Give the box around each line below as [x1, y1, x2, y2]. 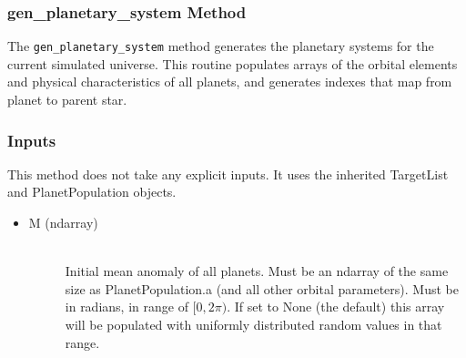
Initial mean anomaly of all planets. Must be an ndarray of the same [65, 261, 449, 281]
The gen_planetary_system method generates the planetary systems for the [7, 36, 434, 56]
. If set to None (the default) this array [227, 297, 445, 316]
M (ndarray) [28, 213, 98, 232]
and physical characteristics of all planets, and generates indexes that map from [7, 72, 452, 91]
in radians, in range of [65, 297, 188, 316]
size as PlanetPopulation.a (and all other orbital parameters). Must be [65, 279, 459, 298]
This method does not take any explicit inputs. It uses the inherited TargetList [7, 164, 449, 183]
